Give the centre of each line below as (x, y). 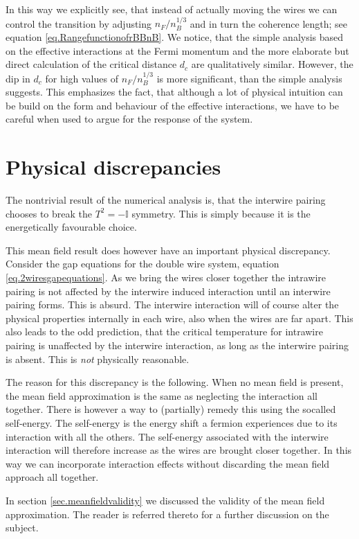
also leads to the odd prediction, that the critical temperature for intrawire (164, 332)
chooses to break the (49, 213)
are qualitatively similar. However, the (272, 64)
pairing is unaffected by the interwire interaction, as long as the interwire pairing (177, 345)
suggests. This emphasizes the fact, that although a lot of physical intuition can (174, 92)
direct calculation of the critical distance (91, 64)
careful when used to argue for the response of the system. (129, 119)
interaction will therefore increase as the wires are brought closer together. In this (179, 450)
